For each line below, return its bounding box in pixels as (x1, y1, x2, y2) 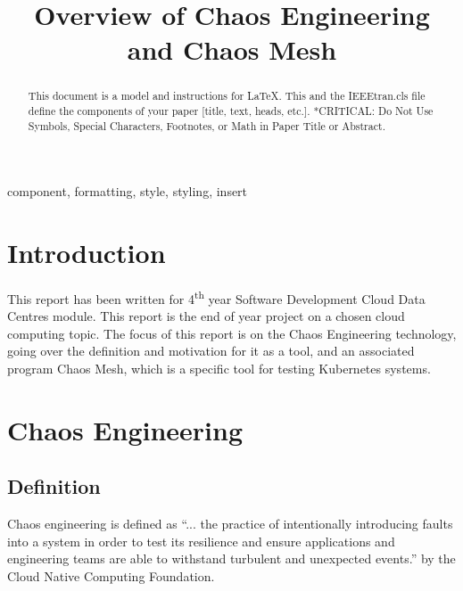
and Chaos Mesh (127, 31, 337, 68)
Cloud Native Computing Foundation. (7, 567, 215, 586)
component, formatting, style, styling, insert (7, 182, 248, 201)
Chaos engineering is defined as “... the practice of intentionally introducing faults (7, 514, 453, 533)
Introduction (7, 234, 166, 271)
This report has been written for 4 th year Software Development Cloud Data (7, 287, 426, 308)
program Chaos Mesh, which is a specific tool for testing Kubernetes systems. (7, 359, 431, 378)
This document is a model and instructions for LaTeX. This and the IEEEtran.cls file (28, 88, 426, 103)
